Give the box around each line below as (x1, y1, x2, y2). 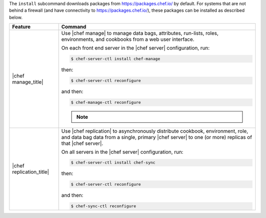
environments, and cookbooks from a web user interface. (61, 36, 195, 43)
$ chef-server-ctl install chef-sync (70, 160, 156, 165)
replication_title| (12, 168, 49, 175)
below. (9, 14, 23, 20)
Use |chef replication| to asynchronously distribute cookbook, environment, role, (61, 128, 248, 135)
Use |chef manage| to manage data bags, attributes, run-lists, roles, (61, 30, 219, 37)
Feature (12, 24, 31, 30)
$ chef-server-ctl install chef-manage (70, 56, 161, 61)
